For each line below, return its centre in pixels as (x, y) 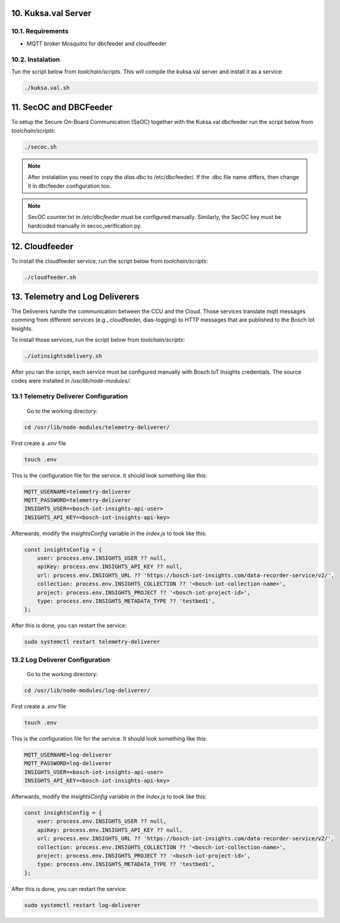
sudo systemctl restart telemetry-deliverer (92, 642)
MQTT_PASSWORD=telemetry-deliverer (77, 500)
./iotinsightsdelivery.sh (63, 356)
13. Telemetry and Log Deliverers (75, 297)
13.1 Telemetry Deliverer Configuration (70, 396)
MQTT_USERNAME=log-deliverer (68, 755)
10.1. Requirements (40, 31)
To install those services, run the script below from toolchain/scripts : (98, 340)
